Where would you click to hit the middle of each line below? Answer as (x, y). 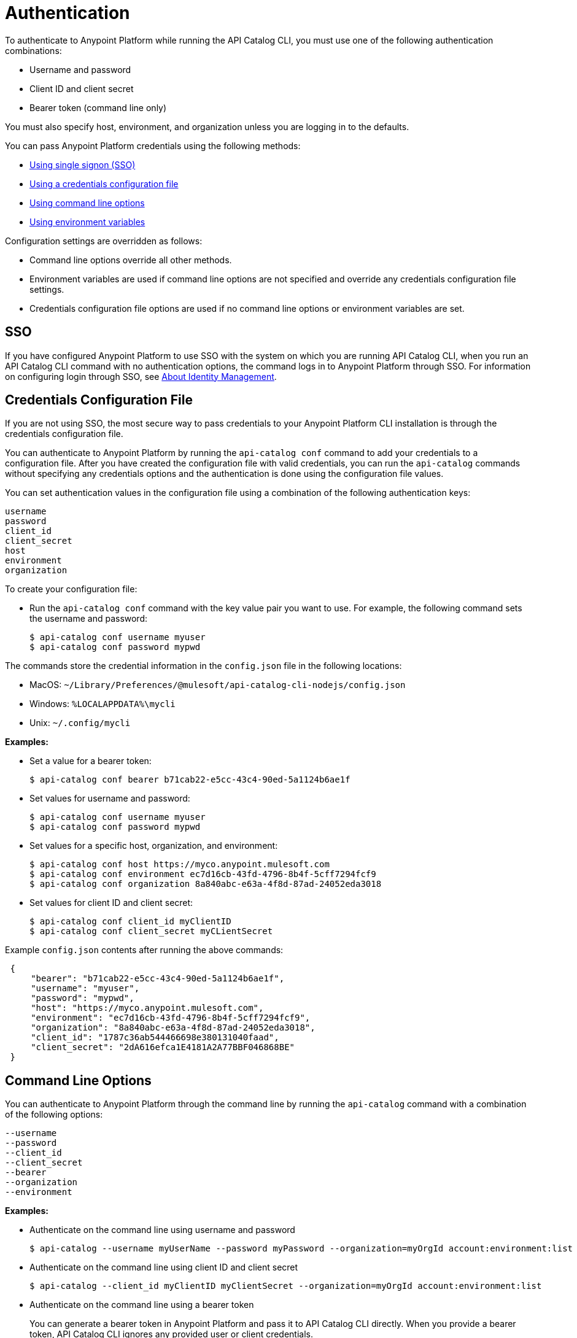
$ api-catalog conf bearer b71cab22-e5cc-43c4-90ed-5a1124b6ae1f (190, 780)
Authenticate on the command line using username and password (162, 1230)
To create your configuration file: (71, 589)
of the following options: (54, 1115)
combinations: (33, 50)
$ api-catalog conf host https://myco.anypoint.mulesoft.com (180, 864)
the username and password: (89, 619)
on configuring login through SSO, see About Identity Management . (141, 376)
